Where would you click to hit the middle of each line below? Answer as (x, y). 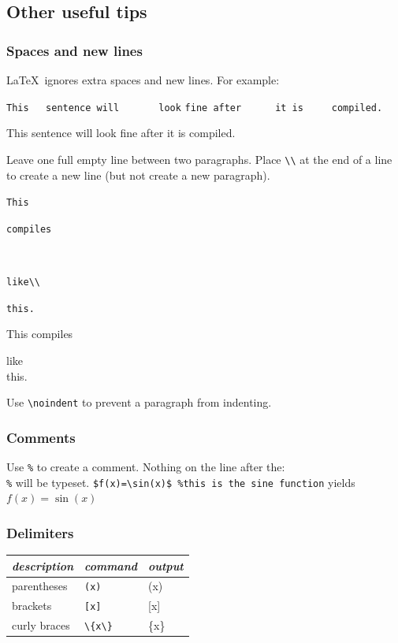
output (166, 565)
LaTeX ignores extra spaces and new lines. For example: (143, 80)
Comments (41, 437)
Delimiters (40, 532)
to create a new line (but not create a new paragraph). (138, 175)
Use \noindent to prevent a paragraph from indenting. (139, 402)
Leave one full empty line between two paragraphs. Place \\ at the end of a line (199, 159)
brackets (32, 606)
